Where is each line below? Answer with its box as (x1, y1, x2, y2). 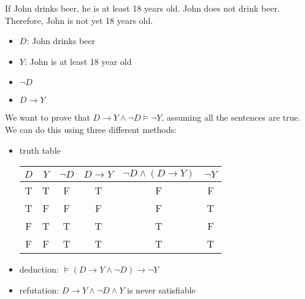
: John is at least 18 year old (24, 55, 132, 67)
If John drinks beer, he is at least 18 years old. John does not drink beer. (5, 2, 280, 14)
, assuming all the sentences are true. (161, 111, 301, 124)
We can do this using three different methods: (5, 123, 177, 135)
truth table (19, 143, 61, 156)
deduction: (19, 263, 59, 276)
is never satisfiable (127, 283, 196, 296)
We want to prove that (5, 111, 90, 124)
